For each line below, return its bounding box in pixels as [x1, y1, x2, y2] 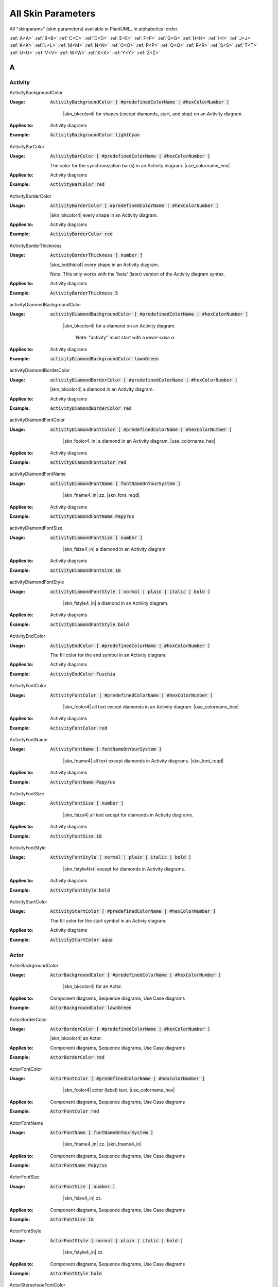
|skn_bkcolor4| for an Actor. [63, 983, 123, 989]
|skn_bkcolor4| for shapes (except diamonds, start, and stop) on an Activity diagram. [63, 111, 243, 117]
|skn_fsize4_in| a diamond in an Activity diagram [63, 546, 166, 552]
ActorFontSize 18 [50, 1216, 94, 1223]
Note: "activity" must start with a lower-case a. [76, 335, 176, 341]
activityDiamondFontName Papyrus [50, 513, 135, 519]
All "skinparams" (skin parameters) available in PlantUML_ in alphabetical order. [9, 26, 179, 32]
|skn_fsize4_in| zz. [63, 1195, 102, 1202]
